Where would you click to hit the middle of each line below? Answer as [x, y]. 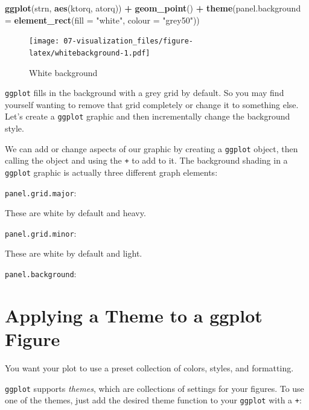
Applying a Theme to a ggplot [134, 315]
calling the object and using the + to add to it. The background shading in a [146, 160]
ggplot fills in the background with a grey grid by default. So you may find [145, 93]
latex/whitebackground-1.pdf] [90, 53]
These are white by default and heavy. [75, 213]
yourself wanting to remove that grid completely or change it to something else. [152, 104]
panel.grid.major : [41, 192]
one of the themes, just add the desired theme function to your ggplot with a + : [153, 400]
